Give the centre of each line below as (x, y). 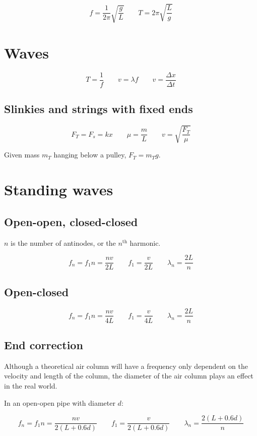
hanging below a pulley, (90, 155)
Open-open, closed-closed (71, 221)
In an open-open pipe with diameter (60, 402)
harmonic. (145, 242)
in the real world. (31, 385)
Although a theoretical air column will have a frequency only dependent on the (126, 366)
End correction (44, 344)
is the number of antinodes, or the (63, 242)
